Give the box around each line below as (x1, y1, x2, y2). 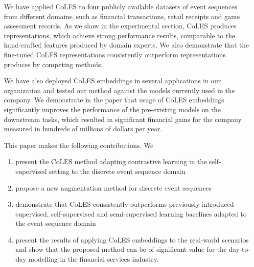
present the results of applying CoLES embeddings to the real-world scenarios (15, 234, 249, 244)
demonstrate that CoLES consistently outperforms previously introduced (15, 199, 234, 209)
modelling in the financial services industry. (28, 254, 159, 264)
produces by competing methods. (4, 59, 103, 69)
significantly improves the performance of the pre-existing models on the (4, 104, 221, 114)
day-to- (229, 244, 251, 254)
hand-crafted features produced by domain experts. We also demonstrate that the (4, 40, 249, 50)
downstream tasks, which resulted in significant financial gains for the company (4, 114, 242, 124)
